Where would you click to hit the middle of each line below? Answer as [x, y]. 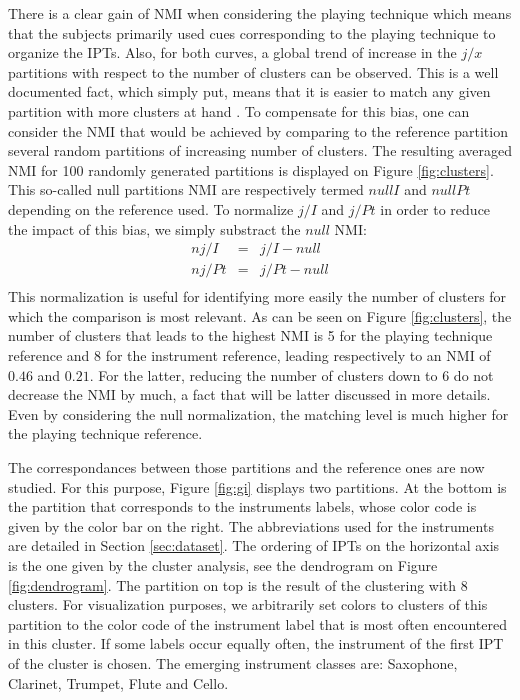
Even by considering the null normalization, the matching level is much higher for [258, 413]
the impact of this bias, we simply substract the [154, 228]
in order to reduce [435, 208]
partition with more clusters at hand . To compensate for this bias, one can [239, 110]
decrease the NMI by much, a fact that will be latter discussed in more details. [249, 394]
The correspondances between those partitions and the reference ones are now [246, 466]
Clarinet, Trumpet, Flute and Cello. [118, 682]
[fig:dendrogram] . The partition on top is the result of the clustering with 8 [238, 584]
